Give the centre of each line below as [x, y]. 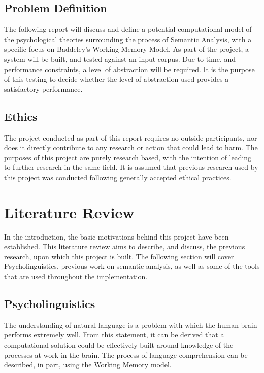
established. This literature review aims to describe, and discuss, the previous [125, 246]
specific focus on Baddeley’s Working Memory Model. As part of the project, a [127, 49]
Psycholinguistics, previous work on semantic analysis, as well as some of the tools [132, 266]
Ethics [21, 116]
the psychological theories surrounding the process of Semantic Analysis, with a [128, 39]
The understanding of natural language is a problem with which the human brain [131, 325]
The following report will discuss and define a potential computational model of [128, 29]
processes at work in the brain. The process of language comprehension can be [126, 354]
